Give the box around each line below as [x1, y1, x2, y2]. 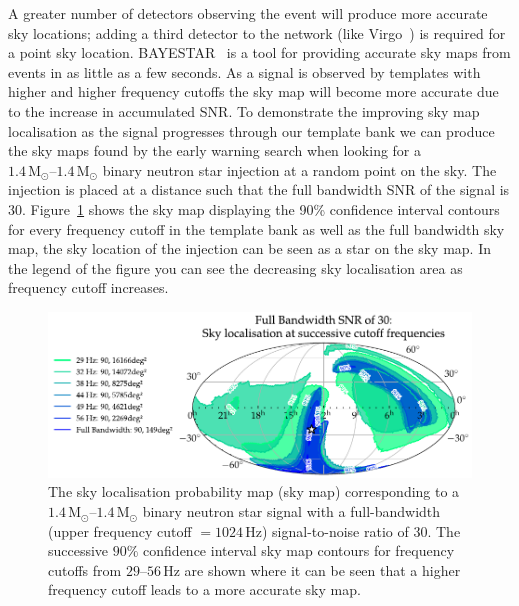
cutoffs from [48, 559, 122, 580]
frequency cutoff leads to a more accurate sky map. [48, 579, 361, 600]
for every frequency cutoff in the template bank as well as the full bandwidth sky [8, 218, 505, 239]
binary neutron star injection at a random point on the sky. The [102, 159, 497, 180]
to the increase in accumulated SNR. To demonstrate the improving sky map [8, 100, 480, 121]
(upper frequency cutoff [48, 520, 192, 541]
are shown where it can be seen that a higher [184, 559, 461, 580]
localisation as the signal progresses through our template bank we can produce [8, 120, 495, 141]
